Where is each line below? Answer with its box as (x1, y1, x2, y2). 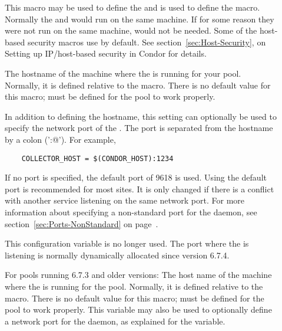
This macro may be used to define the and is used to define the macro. (5, 1, 260, 13)
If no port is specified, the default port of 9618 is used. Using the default (5, 171, 267, 183)
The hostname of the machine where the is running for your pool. (5, 67, 241, 79)
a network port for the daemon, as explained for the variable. (5, 314, 225, 327)
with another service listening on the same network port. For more (5, 194, 245, 207)
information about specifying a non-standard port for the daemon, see (5, 205, 257, 218)
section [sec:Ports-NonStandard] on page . (5, 217, 158, 230)
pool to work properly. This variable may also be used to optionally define (5, 303, 272, 316)
